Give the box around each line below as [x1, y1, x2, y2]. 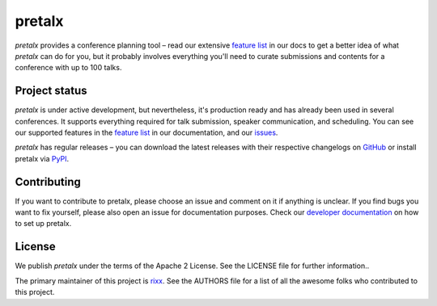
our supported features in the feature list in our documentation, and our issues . [15, 128, 278, 137]
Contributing [15, 174, 81, 189]
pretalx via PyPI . [15, 153, 69, 163]
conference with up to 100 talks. [15, 63, 122, 73]
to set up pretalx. [15, 219, 72, 228]
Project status [15, 84, 88, 98]
